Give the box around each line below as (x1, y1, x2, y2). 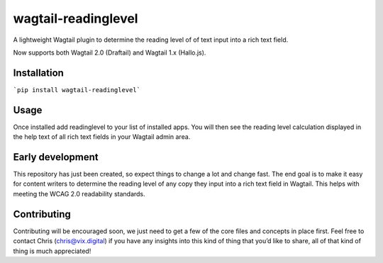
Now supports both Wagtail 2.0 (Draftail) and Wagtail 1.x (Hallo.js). (13, 48, 206, 57)
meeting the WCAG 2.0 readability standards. (13, 189, 145, 198)
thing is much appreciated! (13, 247, 91, 255)
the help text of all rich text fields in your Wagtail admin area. (13, 133, 191, 141)
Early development (13, 151, 99, 163)
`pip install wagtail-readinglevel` (13, 86, 141, 94)
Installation (13, 67, 64, 79)
